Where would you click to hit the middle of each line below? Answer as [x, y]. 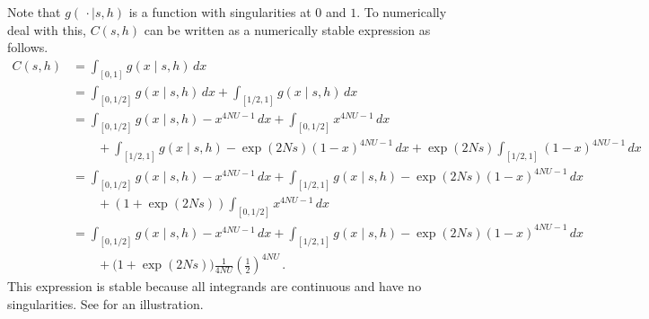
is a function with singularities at [220, 12]
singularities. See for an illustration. [105, 303]
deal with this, [47, 29]
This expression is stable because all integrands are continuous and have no [215, 286]
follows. [28, 47]
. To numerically [402, 12]
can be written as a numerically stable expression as [287, 29]
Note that [34, 12]
